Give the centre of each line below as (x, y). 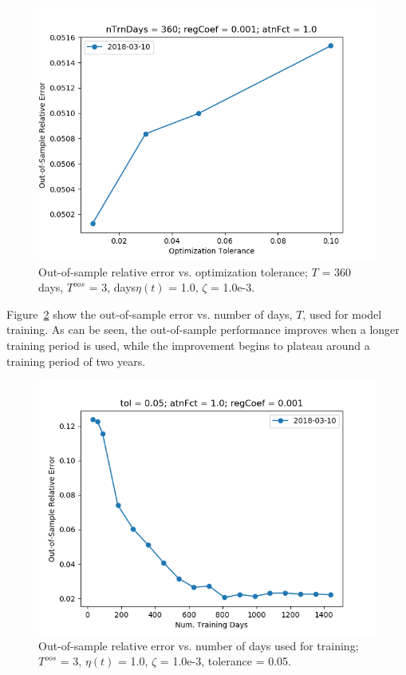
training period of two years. (76, 361)
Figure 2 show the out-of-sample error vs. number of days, (150, 314)
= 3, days (112, 287)
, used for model (342, 314)
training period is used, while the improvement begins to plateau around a (188, 345)
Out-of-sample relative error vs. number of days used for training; (199, 645)
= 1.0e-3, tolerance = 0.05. (226, 661)
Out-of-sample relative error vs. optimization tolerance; (173, 271)
